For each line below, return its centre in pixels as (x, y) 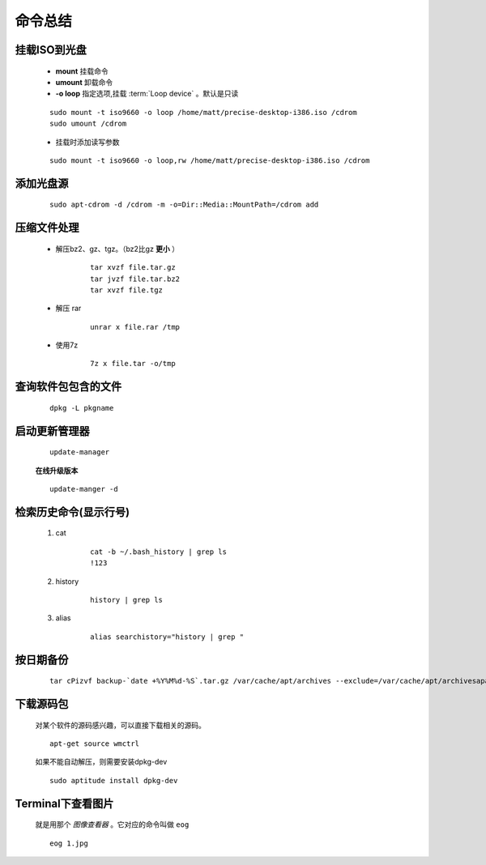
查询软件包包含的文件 (68, 387)
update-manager (80, 452)
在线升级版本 (57, 471)
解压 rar (68, 309)
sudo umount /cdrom (88, 124)
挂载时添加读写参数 (87, 142)
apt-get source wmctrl (95, 744)
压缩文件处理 (47, 228)
